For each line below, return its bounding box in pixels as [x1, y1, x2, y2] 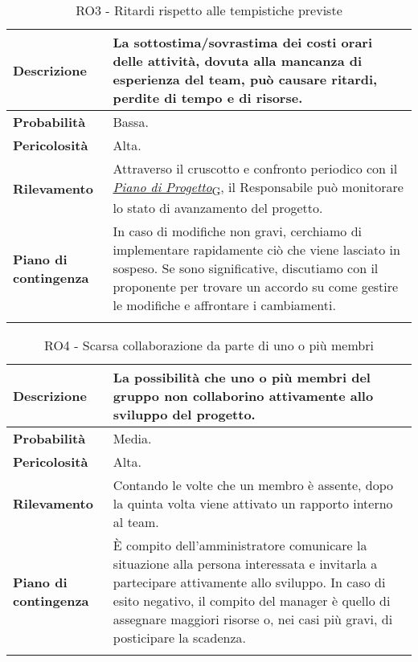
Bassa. [113, 112, 149, 131]
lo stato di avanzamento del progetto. [113, 198, 323, 218]
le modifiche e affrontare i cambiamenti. [113, 296, 336, 315]
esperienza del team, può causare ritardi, [113, 70, 378, 88]
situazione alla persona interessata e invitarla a [113, 554, 378, 574]
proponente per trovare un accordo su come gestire [113, 277, 399, 296]
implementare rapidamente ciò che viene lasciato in [113, 240, 400, 259]
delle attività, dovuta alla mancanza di [113, 51, 363, 70]
